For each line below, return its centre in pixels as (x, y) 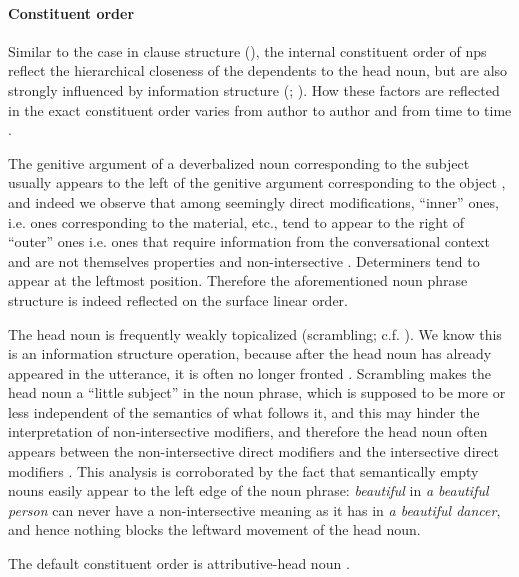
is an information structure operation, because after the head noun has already (250, 353)
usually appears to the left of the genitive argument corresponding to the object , (257, 182)
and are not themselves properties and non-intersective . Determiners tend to (244, 260)
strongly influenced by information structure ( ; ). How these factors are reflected (254, 89)
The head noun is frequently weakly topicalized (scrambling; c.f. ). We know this (255, 333)
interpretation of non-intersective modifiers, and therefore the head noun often (248, 431)
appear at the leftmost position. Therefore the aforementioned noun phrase (238, 280)
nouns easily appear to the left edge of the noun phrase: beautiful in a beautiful (248, 490)
